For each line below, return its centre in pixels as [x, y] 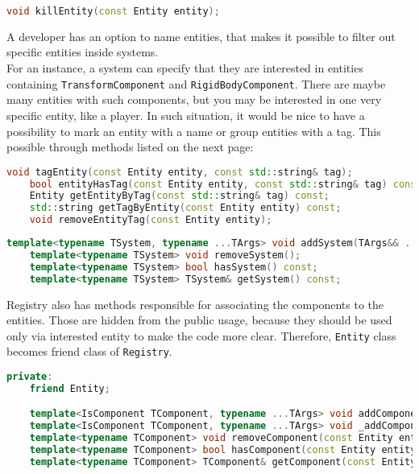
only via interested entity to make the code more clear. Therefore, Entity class [201, 335]
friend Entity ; [70, 388]
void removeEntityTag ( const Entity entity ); [151, 220]
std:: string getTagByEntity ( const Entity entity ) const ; [185, 208]
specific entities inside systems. [83, 52]
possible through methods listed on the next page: [130, 147]
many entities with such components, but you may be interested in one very [194, 99]
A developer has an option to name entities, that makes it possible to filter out [201, 36]
